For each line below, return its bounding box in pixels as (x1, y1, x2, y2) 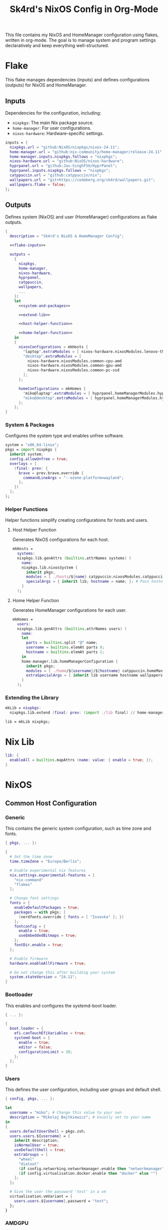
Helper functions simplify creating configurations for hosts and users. (5, 517, 148, 523)
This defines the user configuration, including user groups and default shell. (5, 1086, 161, 1093)
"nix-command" (14, 877, 43, 882)
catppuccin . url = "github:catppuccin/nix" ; (9, 173, 101, 178)
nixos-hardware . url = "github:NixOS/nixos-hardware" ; (9, 159, 124, 164)
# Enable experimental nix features (9, 868, 86, 873)
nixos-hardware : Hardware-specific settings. (12, 130, 104, 136)
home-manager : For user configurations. (12, 125, 91, 131)
